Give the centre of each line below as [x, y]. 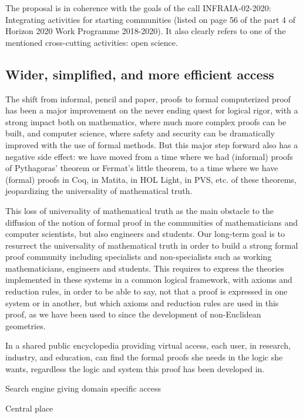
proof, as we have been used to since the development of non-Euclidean [133, 314]
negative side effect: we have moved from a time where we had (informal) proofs [149, 156]
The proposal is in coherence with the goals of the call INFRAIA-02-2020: [138, 8]
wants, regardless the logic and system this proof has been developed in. [135, 368]
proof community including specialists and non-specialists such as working [139, 257]
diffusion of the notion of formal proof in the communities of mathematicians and [152, 222]
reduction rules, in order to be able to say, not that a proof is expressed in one [147, 291]
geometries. [26, 325]
